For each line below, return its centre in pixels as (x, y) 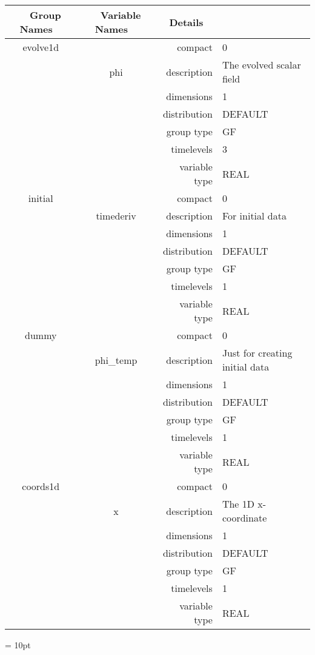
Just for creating (257, 353)
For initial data (254, 216)
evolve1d (41, 47)
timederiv (116, 216)
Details (186, 22)
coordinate (244, 518)
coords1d (41, 486)
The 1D (238, 504)
